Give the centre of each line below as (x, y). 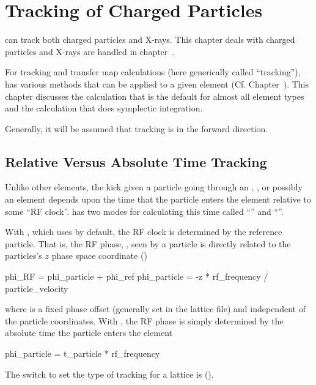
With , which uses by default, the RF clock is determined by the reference (144, 232)
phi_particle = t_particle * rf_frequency (83, 353)
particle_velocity (37, 288)
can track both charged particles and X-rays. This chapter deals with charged (150, 39)
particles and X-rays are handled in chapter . (90, 51)
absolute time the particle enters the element (89, 333)
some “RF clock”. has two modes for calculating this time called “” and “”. (144, 211)
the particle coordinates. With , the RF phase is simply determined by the (144, 320)
